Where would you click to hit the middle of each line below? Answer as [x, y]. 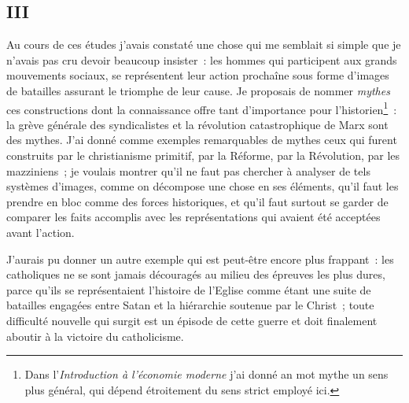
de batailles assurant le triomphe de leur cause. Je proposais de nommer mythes [198, 90]
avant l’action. [41, 232]
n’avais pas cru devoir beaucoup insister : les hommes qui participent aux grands [202, 59]
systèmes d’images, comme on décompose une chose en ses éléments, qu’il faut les [203, 186]
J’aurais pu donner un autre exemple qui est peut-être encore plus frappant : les [200, 259]
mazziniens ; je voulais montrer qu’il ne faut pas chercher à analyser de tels [188, 170]
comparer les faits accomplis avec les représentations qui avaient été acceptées [193, 217]
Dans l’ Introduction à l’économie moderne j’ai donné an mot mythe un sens [206, 374]
